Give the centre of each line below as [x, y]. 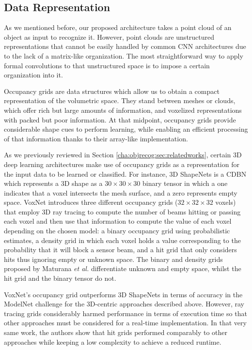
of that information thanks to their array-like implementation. [96, 138]
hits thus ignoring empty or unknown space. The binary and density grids [113, 259]
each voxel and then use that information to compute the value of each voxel [118, 221]
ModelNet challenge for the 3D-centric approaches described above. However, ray [124, 304]
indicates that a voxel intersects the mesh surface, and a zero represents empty [121, 192]
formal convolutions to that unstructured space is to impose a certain [107, 65]
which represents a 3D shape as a [53, 183]
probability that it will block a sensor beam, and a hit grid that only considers [120, 250]
